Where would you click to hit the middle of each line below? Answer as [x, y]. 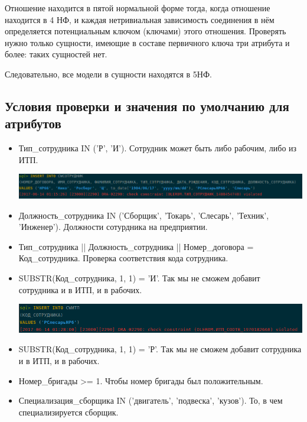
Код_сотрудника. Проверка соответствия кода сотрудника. [123, 258]
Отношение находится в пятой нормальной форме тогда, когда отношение [138, 8]
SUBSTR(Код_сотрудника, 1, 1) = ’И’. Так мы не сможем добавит [139, 278]
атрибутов [33, 123]
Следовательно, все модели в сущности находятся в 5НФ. [108, 74]
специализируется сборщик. [68, 412]
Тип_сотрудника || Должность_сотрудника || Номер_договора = [136, 246]
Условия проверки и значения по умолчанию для [147, 105]
